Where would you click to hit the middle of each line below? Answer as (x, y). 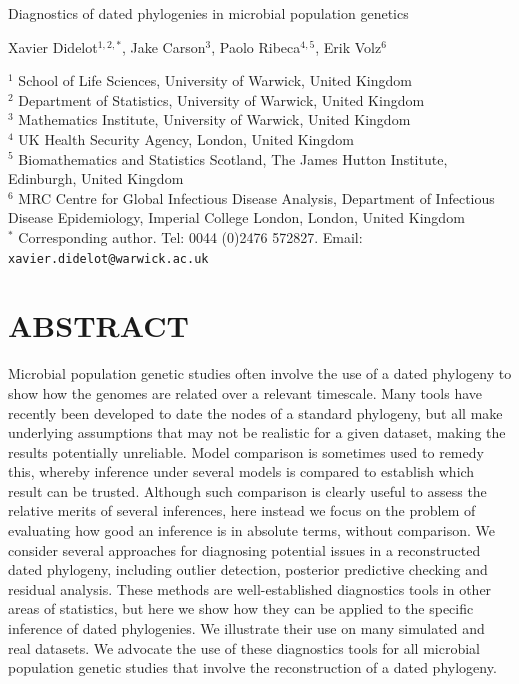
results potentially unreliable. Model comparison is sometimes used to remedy (246, 451)
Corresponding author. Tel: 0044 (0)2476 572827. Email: (190, 236)
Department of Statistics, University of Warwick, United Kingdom (221, 99)
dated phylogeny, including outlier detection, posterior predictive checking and (248, 569)
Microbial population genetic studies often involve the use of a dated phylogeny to (260, 373)
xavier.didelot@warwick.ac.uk (108, 258)
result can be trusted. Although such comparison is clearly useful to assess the (247, 490)
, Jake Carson (163, 46)
